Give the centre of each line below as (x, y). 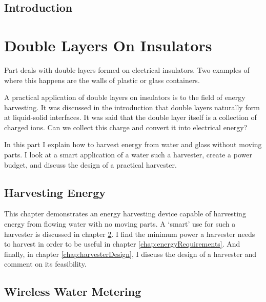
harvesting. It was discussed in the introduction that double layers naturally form (132, 107)
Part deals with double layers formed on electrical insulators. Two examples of (127, 69)
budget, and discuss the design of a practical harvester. (90, 164)
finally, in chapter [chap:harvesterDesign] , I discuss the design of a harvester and (130, 254)
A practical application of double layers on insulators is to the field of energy (125, 97)
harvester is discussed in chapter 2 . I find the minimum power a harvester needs (130, 234)
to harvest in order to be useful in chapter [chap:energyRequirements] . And (122, 244)
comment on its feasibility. (45, 264)
